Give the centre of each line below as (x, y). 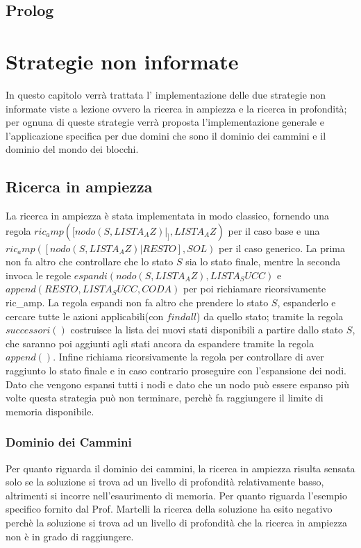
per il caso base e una (274, 230)
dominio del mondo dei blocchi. (72, 149)
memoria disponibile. (50, 411)
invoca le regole (39, 275)
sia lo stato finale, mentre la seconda (263, 261)
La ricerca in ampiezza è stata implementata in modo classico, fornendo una (168, 216)
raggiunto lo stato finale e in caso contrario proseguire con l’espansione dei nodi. (176, 371)
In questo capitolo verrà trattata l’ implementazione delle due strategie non (166, 94)
